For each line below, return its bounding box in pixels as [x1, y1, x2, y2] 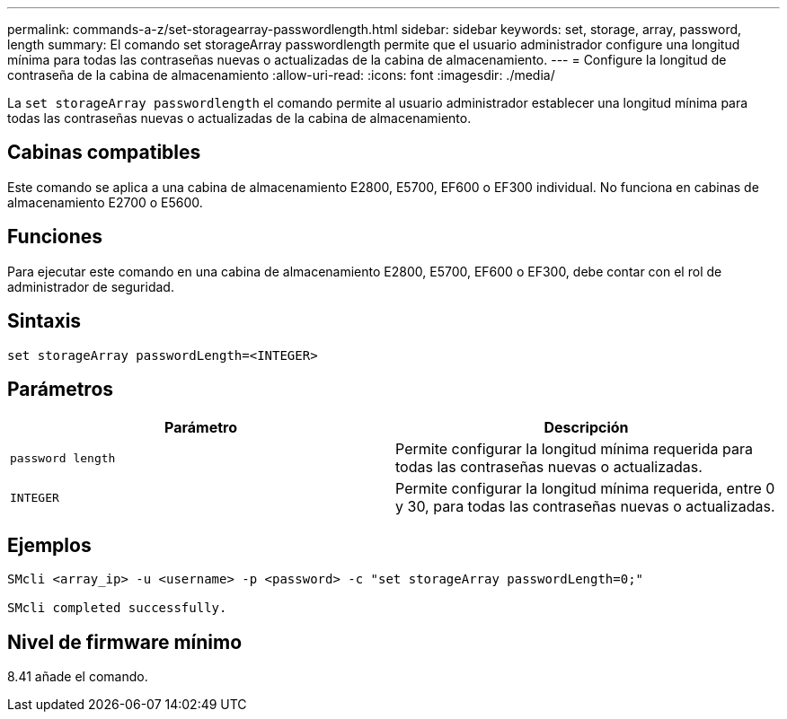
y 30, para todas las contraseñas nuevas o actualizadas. [395, 497, 775, 516]
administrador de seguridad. [7, 278, 174, 294]
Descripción [544, 418, 629, 437]
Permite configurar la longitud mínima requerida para [395, 440, 753, 459]
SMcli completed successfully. [7, 601, 227, 616]
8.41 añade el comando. [7, 669, 148, 685]
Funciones [7, 225, 103, 249]
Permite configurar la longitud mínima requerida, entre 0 [395, 479, 775, 498]
